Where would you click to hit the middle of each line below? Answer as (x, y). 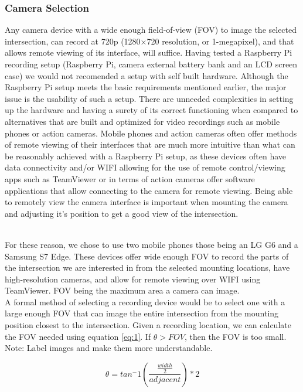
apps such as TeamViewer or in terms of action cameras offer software (130, 178)
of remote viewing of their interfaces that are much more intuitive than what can (150, 144)
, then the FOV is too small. (235, 336)
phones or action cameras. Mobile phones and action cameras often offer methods (151, 133)
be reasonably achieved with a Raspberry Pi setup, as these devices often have (146, 156)
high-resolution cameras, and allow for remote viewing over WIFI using (133, 279)
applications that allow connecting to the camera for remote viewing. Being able (149, 190)
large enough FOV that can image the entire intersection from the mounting (142, 313)
